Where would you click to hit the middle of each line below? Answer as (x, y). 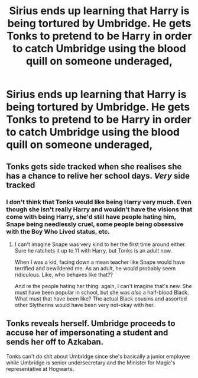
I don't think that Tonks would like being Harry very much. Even (99, 202)
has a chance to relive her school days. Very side (98, 176)
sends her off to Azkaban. (55, 342)
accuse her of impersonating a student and (87, 333)
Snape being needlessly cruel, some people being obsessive (95, 224)
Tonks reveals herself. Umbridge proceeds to (91, 324)
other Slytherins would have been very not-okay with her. (85, 305)
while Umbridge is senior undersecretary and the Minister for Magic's (91, 363)
